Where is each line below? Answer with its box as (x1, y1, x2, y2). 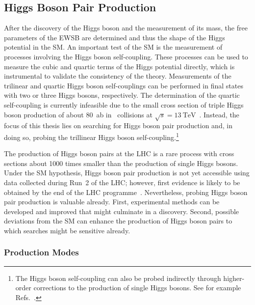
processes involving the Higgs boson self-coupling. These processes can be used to (4, 51, 248, 61)
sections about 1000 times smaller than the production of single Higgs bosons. (4, 158, 238, 168)
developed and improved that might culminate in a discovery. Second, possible (4, 206, 239, 216)
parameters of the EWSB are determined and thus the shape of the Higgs (4, 32, 225, 42)
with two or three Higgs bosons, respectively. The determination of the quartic (4, 90, 240, 100)
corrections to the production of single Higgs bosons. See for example (33, 282, 241, 293)
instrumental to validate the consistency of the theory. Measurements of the (4, 71, 231, 81)
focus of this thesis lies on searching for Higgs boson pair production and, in (4, 120, 232, 131)
